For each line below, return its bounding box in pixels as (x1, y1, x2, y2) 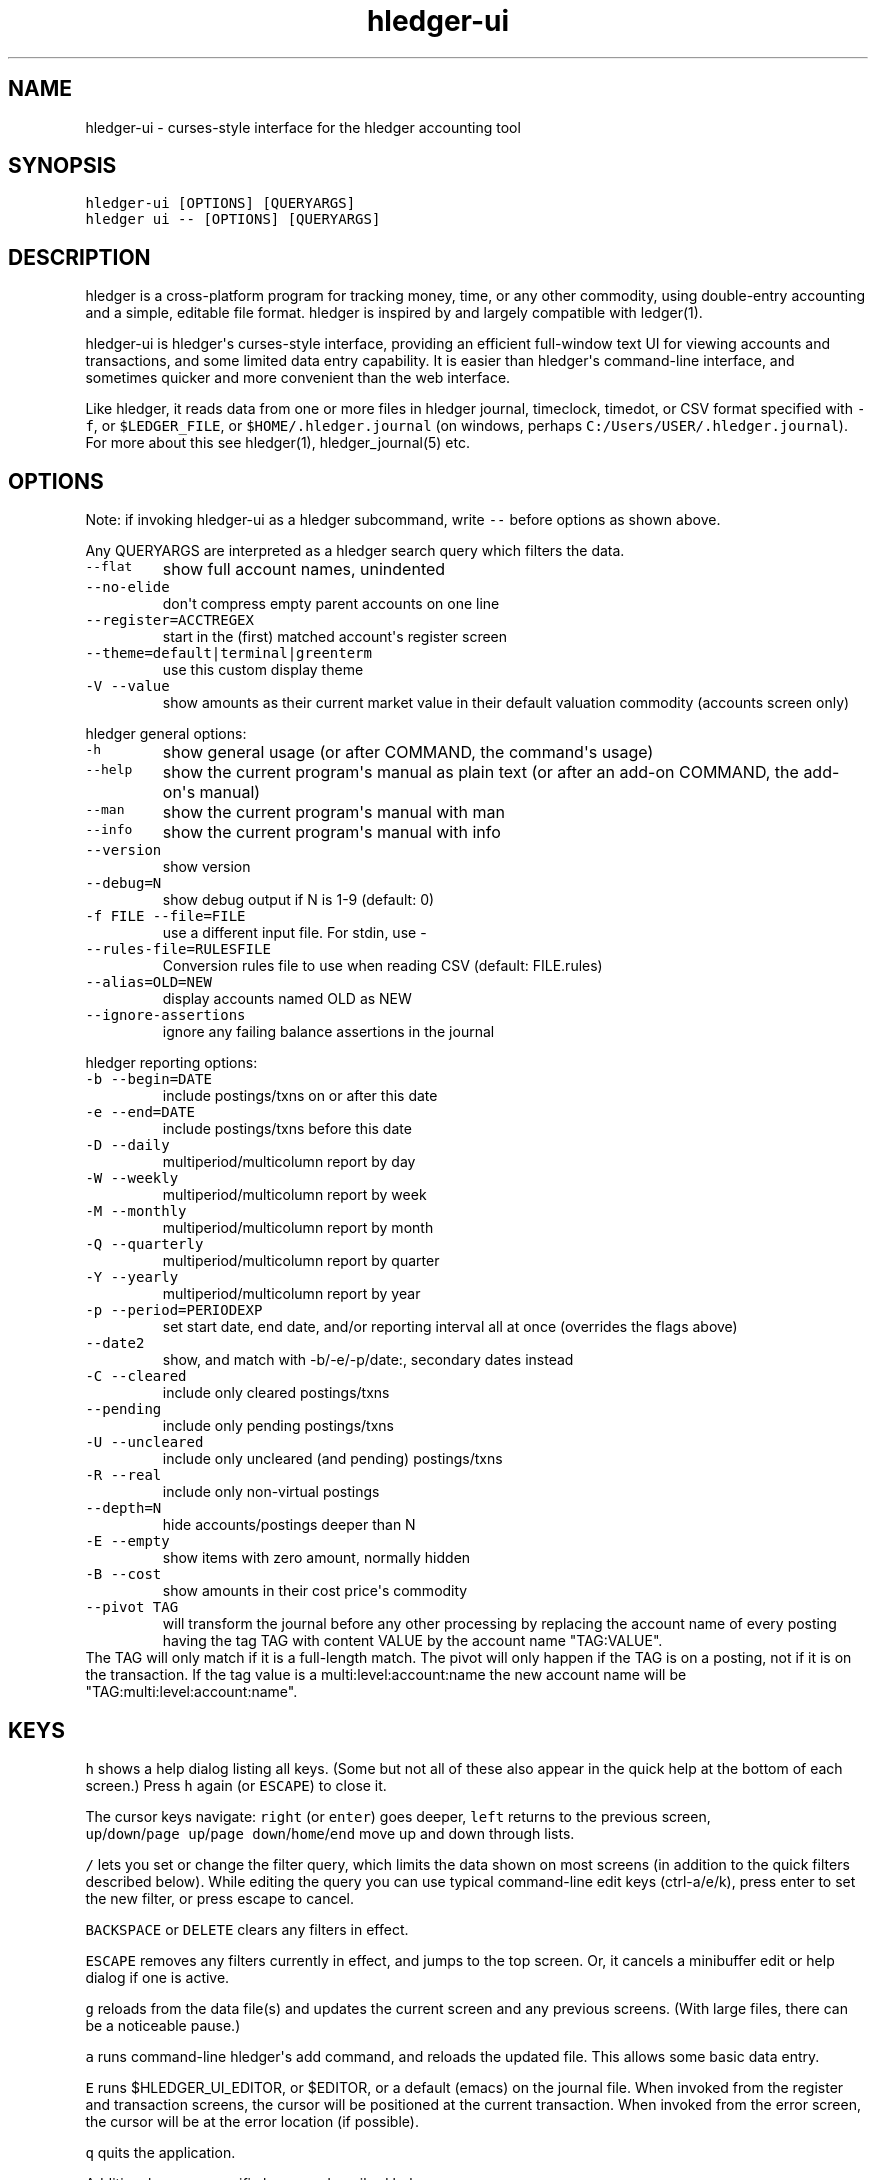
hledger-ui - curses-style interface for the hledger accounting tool (85, 118, 521, 136)
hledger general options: (85, 725, 247, 743)
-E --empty (85, 1533, 170, 1550)
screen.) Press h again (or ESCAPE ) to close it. (85, 1776, 387, 1794)
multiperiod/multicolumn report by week (162, 1186, 427, 1204)
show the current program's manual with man (162, 802, 505, 823)
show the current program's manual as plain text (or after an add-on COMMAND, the (162, 762, 799, 783)
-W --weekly (85, 1170, 179, 1187)
